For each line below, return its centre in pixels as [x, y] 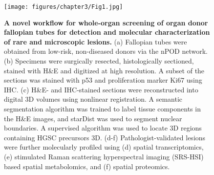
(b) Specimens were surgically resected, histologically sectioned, [99, 61]
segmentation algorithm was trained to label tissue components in [102, 109]
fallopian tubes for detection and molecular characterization [107, 32]
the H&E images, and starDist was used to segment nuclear [93, 118]
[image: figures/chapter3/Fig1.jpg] [64, 7]
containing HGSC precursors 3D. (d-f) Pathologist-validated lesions [105, 137]
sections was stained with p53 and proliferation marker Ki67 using [103, 80]
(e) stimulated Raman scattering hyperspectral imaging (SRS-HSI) [104, 156]
